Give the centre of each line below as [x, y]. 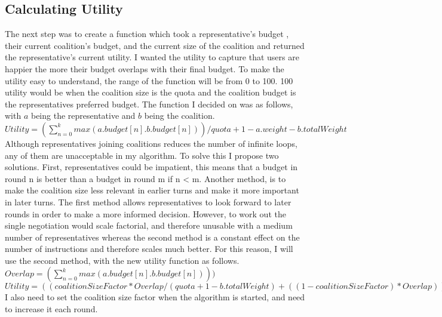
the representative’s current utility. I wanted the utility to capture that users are [152, 57]
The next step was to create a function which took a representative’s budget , [147, 34]
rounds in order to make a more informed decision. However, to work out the [145, 213]
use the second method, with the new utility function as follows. [122, 260]
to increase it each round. [51, 309]
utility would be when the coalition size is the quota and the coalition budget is [151, 92]
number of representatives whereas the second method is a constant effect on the [152, 237]
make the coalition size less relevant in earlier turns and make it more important [152, 190]
